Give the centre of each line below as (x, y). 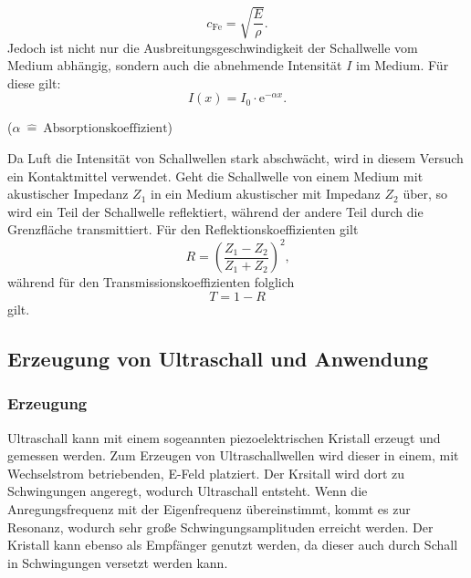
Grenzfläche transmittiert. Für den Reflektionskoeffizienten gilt (183, 229)
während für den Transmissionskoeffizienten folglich (151, 282)
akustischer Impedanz (68, 194)
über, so (425, 194)
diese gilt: (34, 83)
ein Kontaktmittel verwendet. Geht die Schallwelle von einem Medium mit (215, 175)
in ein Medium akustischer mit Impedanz (265, 194)
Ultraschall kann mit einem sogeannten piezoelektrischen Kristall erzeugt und (224, 437)
